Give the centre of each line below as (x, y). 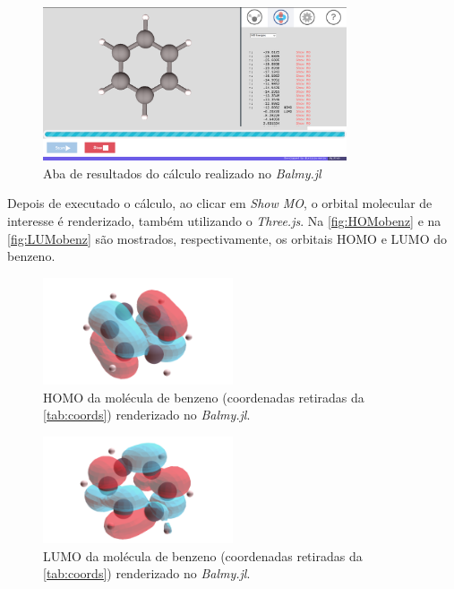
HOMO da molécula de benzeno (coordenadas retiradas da (204, 397)
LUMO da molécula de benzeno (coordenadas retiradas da (203, 555)
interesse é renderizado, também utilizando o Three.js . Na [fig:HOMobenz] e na (224, 221)
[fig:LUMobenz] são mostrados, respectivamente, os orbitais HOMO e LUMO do (227, 238)
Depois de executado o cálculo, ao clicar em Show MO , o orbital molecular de (220, 203)
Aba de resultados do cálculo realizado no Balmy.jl (182, 173)
